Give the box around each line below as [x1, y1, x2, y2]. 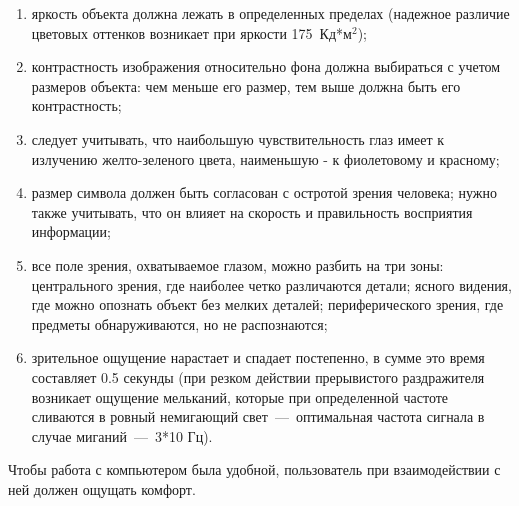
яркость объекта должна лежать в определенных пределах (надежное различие [31, 3, 510, 23]
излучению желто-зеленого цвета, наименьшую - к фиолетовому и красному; [31, 148, 500, 169]
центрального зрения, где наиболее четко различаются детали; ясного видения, [31, 274, 512, 295]
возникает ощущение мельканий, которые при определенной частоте [31, 386, 449, 407]
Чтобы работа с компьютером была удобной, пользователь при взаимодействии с [8, 459, 501, 480]
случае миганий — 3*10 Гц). [31, 425, 213, 446]
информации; [31, 221, 111, 242]
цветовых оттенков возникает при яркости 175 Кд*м [31, 22, 352, 43]
